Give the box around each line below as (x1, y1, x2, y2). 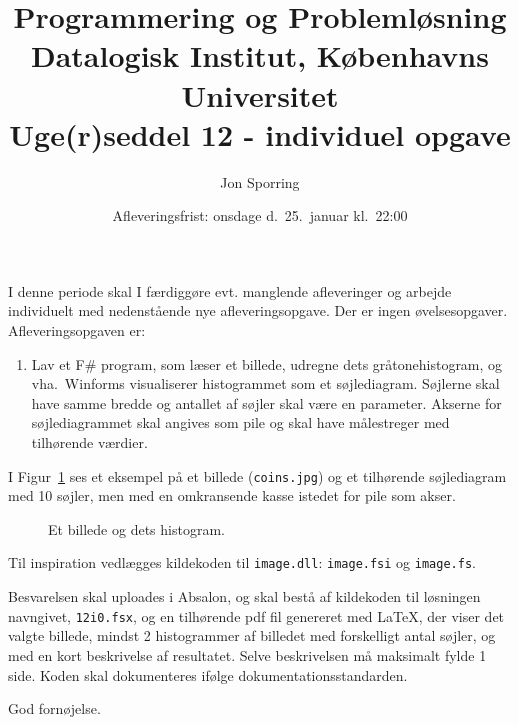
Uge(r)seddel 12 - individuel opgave (9, 113, 511, 154)
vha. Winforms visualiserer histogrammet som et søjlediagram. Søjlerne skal (31, 373, 500, 394)
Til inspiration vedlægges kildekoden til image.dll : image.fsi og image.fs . (8, 552, 476, 573)
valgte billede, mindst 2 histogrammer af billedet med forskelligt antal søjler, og (8, 625, 496, 646)
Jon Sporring (220, 171, 300, 192)
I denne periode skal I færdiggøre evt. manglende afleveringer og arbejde (8, 280, 452, 301)
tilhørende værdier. (31, 432, 148, 453)
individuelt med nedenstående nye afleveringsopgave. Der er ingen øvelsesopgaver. (8, 300, 508, 321)
